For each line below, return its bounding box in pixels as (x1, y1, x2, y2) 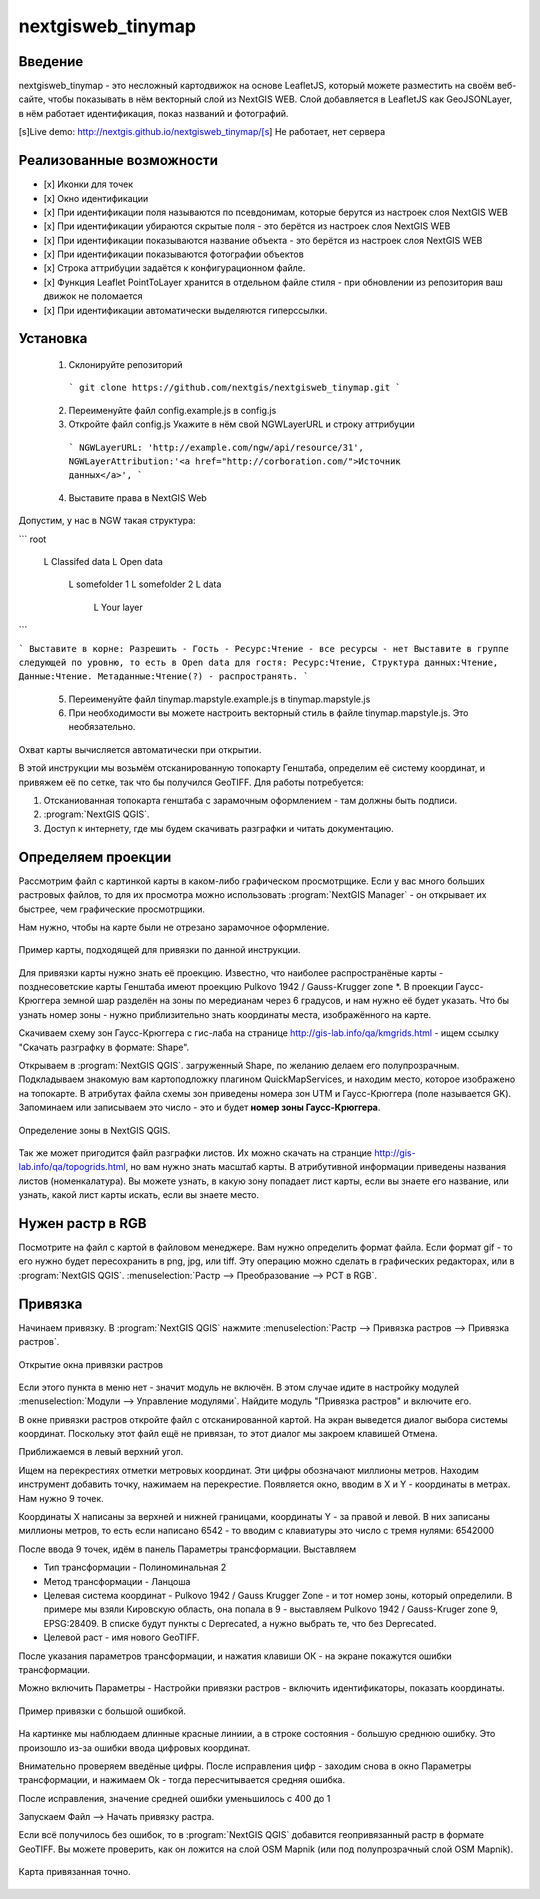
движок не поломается (43, 290, 143, 302)
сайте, (18, 93, 46, 105)
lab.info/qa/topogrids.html (18, 1161, 126, 1173)
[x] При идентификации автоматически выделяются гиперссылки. (43, 304, 328, 316)
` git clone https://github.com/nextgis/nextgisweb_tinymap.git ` (68, 382, 402, 394)
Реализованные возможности (18, 152, 219, 169)
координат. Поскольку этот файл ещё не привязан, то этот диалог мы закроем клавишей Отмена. (18, 1428, 439, 1440)
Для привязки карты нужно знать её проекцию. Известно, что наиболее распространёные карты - (18, 966, 444, 979)
